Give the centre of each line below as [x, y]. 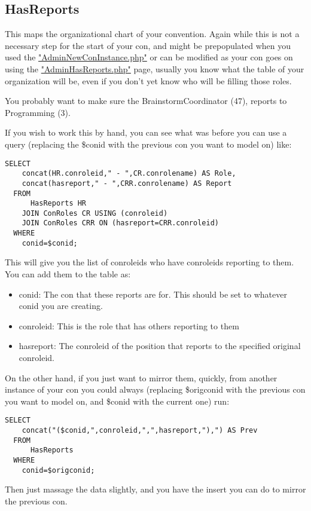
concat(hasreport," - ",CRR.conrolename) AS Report [127, 183]
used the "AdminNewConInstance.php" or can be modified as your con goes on [149, 57]
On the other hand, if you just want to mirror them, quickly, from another [141, 377]
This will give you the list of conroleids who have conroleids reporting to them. [150, 262]
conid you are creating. [61, 306]
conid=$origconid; [58, 470]
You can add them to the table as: [68, 274]
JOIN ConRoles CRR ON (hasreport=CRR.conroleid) [120, 223]
